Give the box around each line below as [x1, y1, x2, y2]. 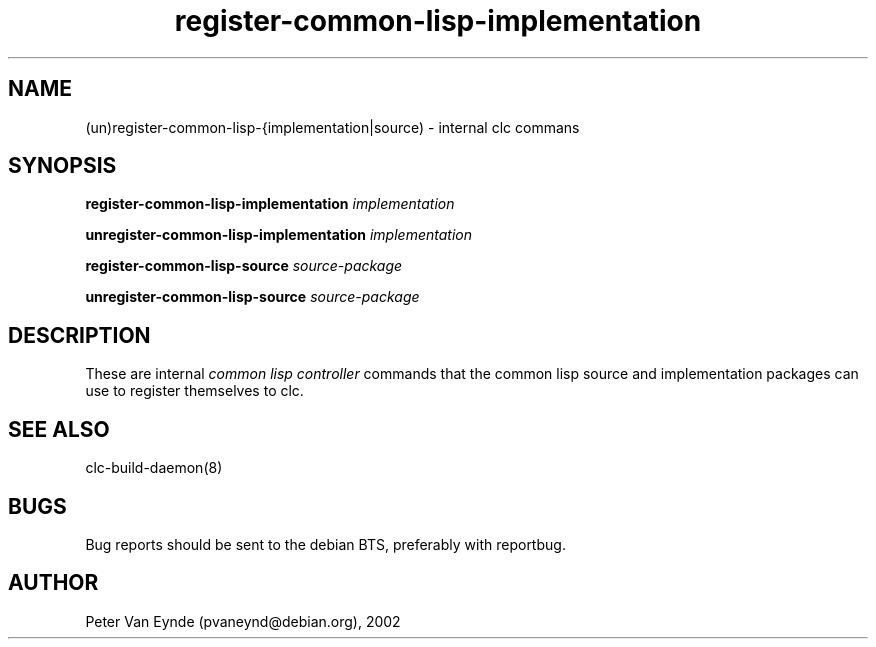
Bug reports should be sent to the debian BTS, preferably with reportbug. [85, 535, 566, 553]
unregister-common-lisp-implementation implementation [85, 226, 472, 244]
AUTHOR [8, 570, 99, 596]
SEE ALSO [8, 416, 110, 442]
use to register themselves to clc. [85, 382, 304, 400]
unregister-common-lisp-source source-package [85, 288, 420, 306]
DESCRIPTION [8, 322, 151, 348]
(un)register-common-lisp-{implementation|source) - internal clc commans [85, 118, 580, 136]
